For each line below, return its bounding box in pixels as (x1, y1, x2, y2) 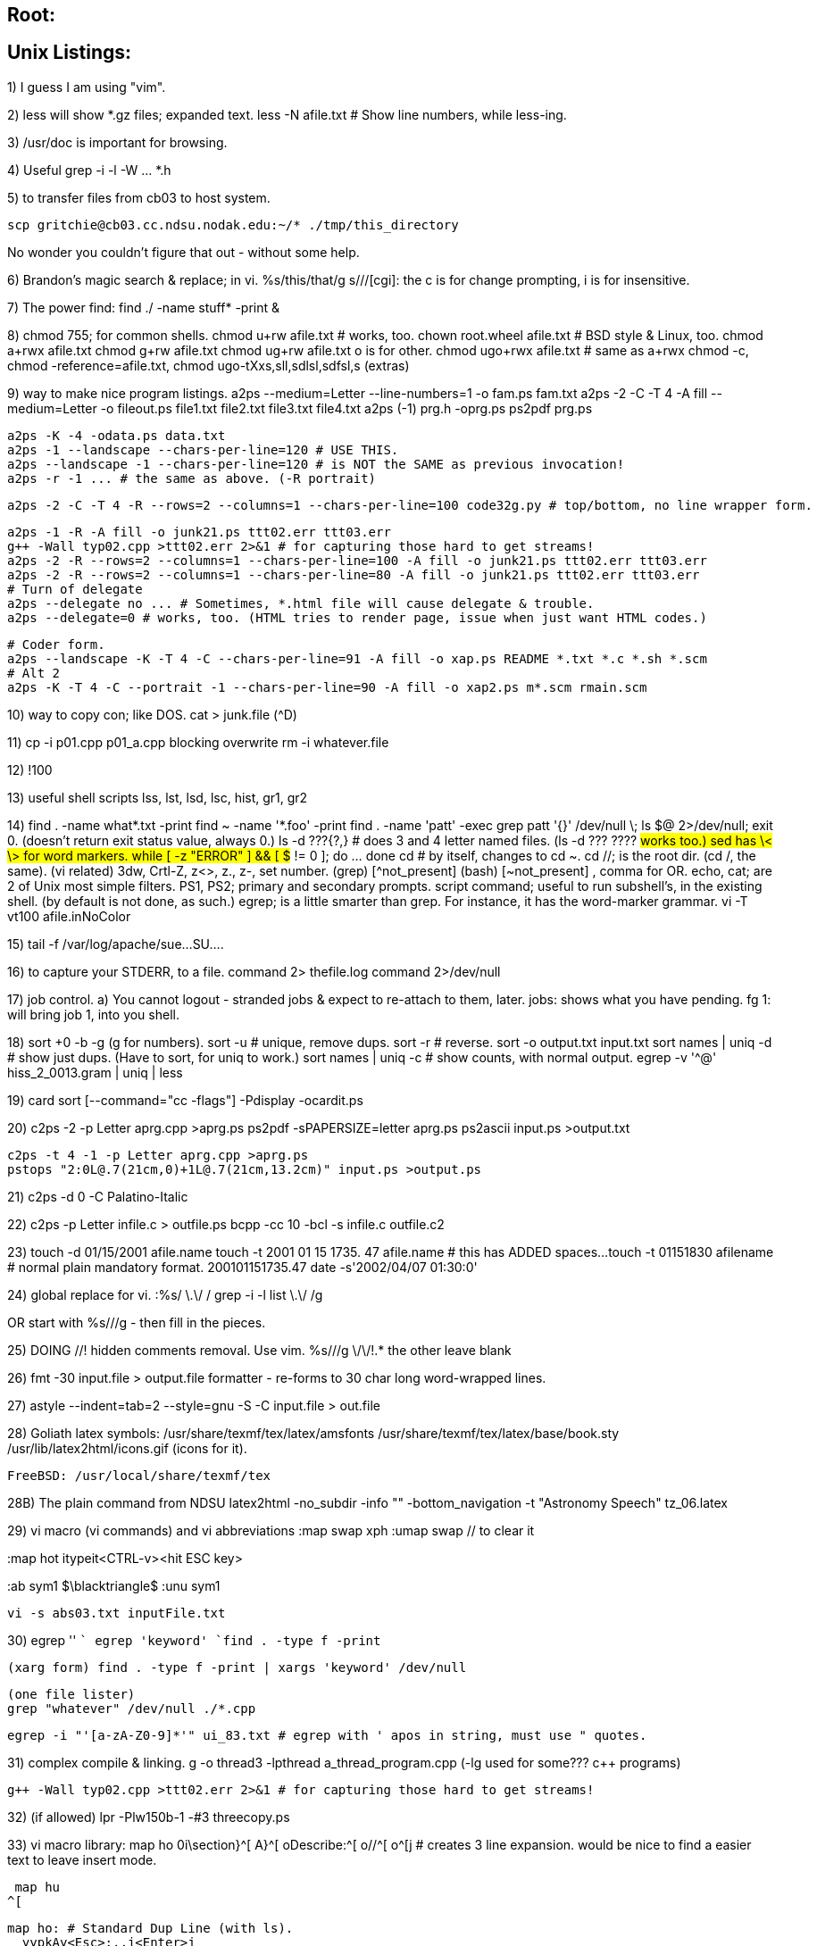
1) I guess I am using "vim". (7, 79, 166, 95)
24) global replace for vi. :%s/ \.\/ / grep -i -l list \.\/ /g (7, 1286, 323, 1302)
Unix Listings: (7, 41, 132, 64)
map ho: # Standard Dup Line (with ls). (7, 1920, 294, 1935)
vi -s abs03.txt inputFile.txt (7, 1605, 226, 1620)
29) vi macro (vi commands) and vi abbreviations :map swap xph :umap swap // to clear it (7, 1522, 535, 1538)
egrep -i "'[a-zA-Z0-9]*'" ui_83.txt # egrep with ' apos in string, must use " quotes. (7, 1727, 647, 1742)
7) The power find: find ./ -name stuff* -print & (7, 299, 279, 315)
